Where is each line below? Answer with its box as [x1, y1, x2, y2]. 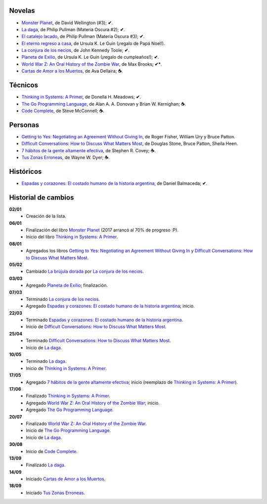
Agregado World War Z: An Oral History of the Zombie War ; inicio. [26, 400, 160, 406]
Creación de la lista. [26, 213, 66, 219]
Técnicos [9, 81, 39, 89]
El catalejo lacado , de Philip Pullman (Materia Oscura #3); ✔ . [21, 34, 145, 40]
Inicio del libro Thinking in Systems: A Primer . [26, 234, 118, 240]
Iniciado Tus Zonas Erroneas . [26, 490, 86, 496]
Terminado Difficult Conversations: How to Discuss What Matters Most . [26, 337, 171, 343]
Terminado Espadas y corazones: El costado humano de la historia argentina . [26, 317, 183, 323]
